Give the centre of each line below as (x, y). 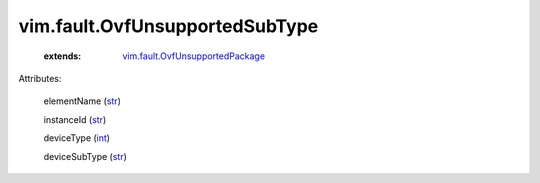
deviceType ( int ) (76, 138)
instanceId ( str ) (75, 119)
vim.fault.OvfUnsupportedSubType (168, 26)
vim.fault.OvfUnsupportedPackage (193, 56)
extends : (62, 56)
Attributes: (40, 78)
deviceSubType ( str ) (85, 156)
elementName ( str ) (82, 101)
